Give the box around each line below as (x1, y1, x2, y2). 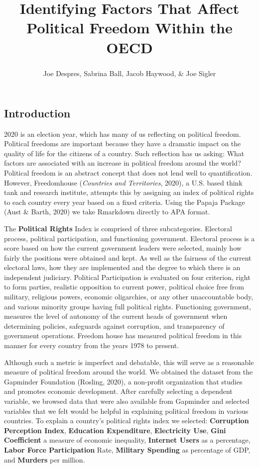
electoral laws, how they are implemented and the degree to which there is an (4, 262, 241, 273)
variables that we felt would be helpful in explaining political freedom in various (4, 405, 249, 416)
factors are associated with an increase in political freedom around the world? (4, 158, 241, 168)
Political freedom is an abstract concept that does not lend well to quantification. (4, 167, 253, 178)
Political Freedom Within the (26, 17, 233, 38)
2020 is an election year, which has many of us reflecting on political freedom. (4, 128, 241, 139)
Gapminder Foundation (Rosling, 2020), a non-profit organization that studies (4, 376, 243, 386)
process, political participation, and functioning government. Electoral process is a (4, 233, 255, 243)
